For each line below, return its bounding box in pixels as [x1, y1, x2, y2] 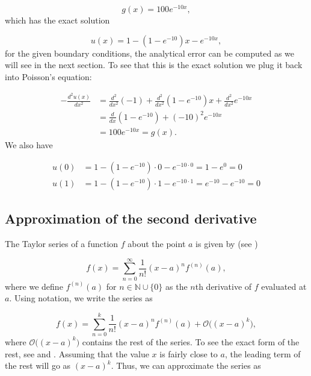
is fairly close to [159, 347, 218, 360]
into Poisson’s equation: [5, 70, 92, 83]
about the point [128, 237, 186, 249]
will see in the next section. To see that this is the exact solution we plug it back [5, 58, 303, 71]
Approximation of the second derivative [5, 209, 257, 228]
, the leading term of [224, 347, 301, 360]
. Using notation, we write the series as [9, 292, 153, 304]
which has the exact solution [5, 14, 110, 27]
